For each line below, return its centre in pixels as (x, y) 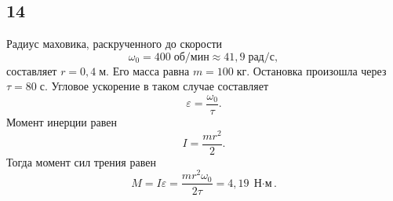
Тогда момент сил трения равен (81, 161)
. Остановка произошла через (317, 70)
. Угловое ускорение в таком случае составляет (156, 86)
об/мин (191, 57)
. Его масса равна (148, 70)
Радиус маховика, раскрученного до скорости (114, 44)
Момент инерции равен (62, 122)
